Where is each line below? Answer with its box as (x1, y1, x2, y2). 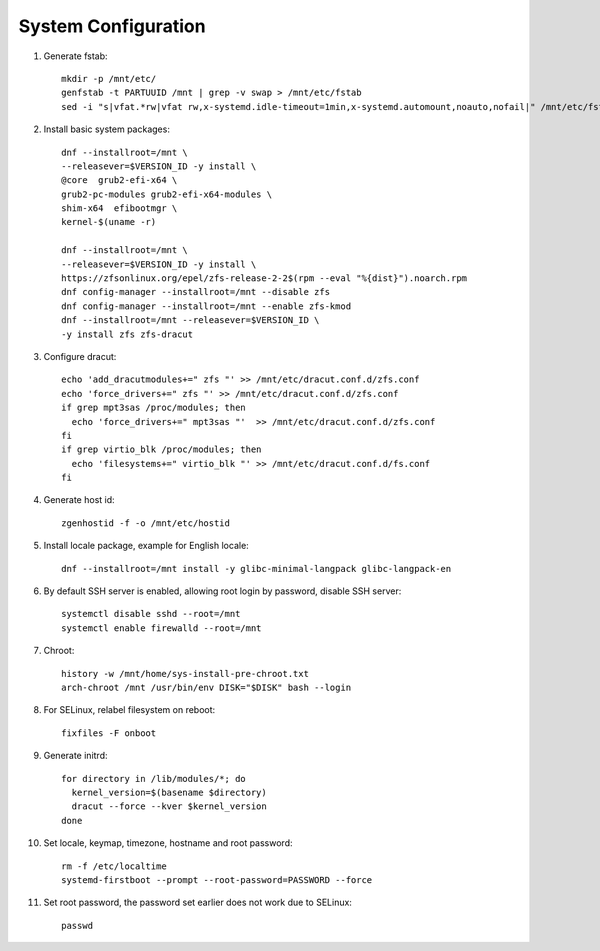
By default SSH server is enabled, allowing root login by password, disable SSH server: (43, 585, 402, 597)
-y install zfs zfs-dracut (61, 328, 194, 340)
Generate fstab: (43, 50, 109, 62)
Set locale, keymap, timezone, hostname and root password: (43, 837, 293, 849)
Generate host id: (43, 494, 115, 506)
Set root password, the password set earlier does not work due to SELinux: (43, 896, 352, 909)
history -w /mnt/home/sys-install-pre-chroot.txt (61, 668, 310, 679)
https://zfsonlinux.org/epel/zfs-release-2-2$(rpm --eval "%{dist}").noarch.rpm (61, 273, 468, 284)
